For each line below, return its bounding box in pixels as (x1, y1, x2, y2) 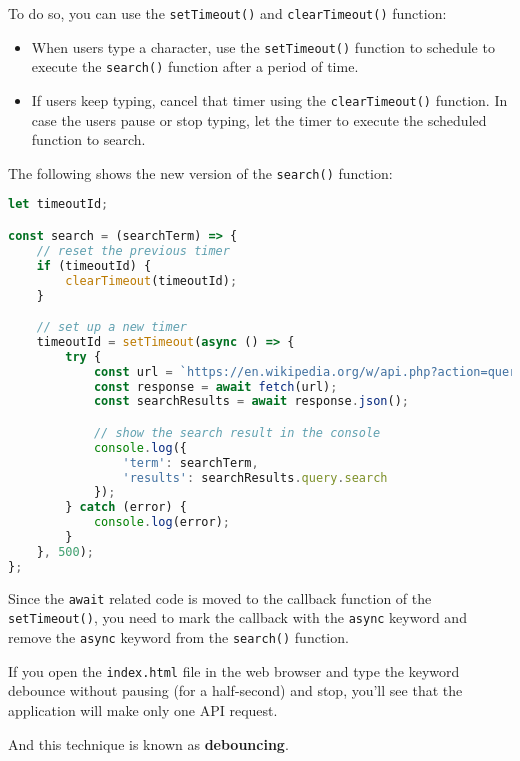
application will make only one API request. (8, 699, 278, 720)
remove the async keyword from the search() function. (8, 627, 349, 647)
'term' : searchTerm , (122, 455, 259, 470)
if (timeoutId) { (36, 258, 152, 273)
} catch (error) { (65, 500, 187, 515)
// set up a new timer (36, 320, 187, 335)
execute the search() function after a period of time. (31, 56, 359, 77)
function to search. (31, 129, 146, 150)
